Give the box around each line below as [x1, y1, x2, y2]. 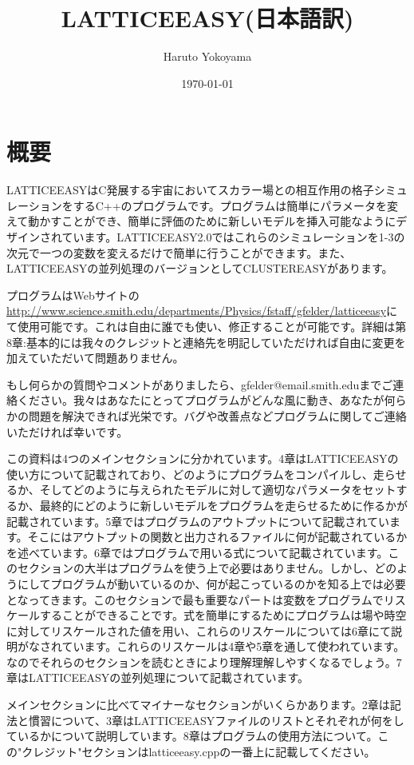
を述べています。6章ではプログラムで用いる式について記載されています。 [6, 544, 388, 560]
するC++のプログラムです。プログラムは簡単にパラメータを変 [73, 197, 398, 213]
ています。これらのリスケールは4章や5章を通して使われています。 [61, 638, 405, 655]
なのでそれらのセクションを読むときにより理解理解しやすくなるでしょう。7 [6, 653, 402, 670]
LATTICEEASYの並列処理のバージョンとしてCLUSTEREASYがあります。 [6, 260, 393, 277]
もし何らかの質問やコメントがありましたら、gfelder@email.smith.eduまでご [6, 376, 393, 392]
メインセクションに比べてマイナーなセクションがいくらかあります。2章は [6, 696, 390, 713]
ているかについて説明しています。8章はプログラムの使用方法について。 [6, 727, 378, 744]
